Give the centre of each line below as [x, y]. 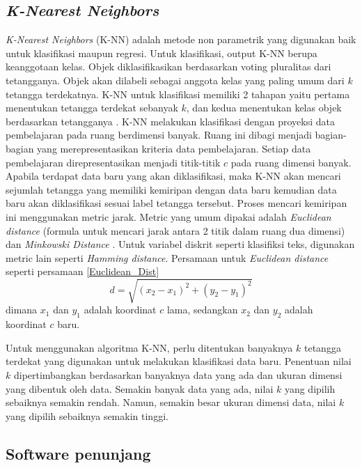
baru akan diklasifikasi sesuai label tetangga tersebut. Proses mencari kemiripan [176, 203]
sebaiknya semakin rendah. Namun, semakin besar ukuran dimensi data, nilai [171, 402]
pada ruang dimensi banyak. [291, 162]
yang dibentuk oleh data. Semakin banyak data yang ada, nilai [140, 388]
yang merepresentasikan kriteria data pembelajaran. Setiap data [174, 148]
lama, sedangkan [202, 310]
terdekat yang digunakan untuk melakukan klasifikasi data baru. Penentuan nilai [179, 361]
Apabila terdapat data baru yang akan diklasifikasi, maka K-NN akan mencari [173, 176]
